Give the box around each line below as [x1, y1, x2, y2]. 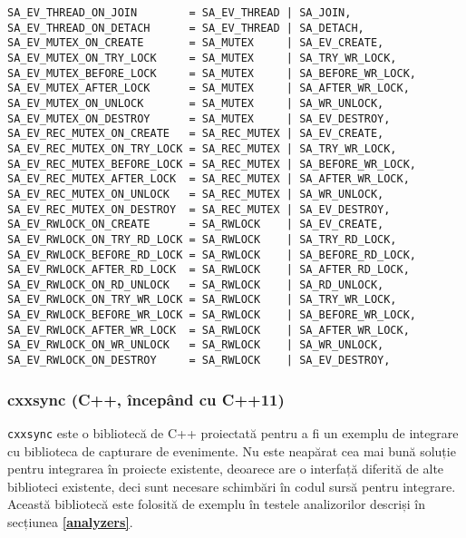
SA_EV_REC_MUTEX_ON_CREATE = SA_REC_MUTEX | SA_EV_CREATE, [7, 127, 384, 141]
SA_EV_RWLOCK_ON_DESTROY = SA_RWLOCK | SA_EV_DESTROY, [7, 354, 391, 367]
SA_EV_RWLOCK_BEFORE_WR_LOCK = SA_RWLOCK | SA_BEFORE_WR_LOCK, [7, 308, 417, 322]
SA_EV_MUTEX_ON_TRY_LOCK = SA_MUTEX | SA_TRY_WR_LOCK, [7, 51, 397, 64]
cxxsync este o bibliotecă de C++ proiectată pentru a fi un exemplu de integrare [7, 423, 459, 442]
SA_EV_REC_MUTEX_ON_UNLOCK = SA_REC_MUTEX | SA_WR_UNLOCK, [7, 187, 384, 201]
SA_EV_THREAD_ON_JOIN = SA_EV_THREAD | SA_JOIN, [7, 6, 352, 19]
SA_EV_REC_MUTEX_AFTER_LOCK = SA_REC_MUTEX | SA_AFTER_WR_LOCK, [7, 172, 410, 186]
